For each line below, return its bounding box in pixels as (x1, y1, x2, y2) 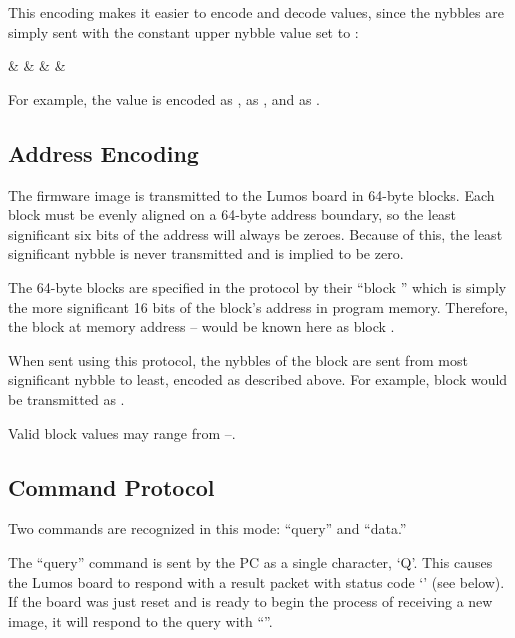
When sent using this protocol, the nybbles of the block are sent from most (8, 349, 468, 370)
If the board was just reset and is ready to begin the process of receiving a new (8, 591, 493, 612)
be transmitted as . (8, 388, 125, 409)
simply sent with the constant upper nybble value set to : (8, 21, 359, 42)
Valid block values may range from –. (8, 422, 236, 443)
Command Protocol (8, 471, 215, 502)
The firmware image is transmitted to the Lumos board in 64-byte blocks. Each (8, 184, 495, 205)
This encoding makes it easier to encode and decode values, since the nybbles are (8, 2, 504, 22)
